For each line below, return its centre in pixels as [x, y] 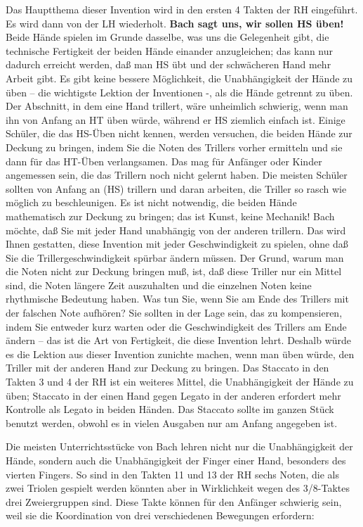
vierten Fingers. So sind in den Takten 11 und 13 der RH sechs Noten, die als [172, 474]
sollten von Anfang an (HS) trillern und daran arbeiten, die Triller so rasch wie [176, 188]
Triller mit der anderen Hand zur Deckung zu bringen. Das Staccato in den [167, 368]
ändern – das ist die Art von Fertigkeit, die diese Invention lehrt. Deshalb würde [179, 340]
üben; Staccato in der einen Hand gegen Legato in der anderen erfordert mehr [173, 395]
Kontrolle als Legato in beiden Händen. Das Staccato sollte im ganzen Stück [170, 409]
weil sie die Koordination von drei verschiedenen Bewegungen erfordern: [160, 515]
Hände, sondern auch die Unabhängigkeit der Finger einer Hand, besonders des [176, 460]
